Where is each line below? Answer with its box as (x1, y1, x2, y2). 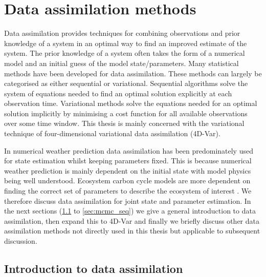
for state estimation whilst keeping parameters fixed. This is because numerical (4, 155, 252, 166)
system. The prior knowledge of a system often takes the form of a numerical (4, 48, 245, 58)
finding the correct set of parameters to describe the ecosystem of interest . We (4, 185, 252, 196)
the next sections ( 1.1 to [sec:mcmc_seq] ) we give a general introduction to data (4, 205, 256, 216)
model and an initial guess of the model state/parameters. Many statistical (4, 57, 239, 68)
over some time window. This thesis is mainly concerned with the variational (4, 118, 245, 129)
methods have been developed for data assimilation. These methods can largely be (4, 68, 262, 78)
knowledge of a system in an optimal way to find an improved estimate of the (4, 37, 247, 48)
